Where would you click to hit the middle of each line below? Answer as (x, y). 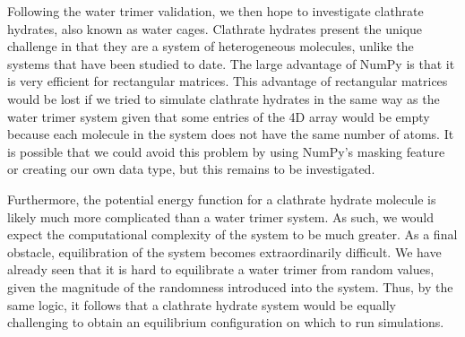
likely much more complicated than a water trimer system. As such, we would (220, 216)
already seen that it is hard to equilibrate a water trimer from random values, (221, 269)
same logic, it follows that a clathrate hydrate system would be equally (202, 304)
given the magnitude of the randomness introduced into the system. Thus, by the (230, 286)
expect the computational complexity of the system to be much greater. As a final (232, 234)
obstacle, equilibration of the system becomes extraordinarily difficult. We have (224, 251)
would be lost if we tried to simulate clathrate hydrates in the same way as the (224, 98)
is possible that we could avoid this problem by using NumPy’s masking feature (226, 151)
